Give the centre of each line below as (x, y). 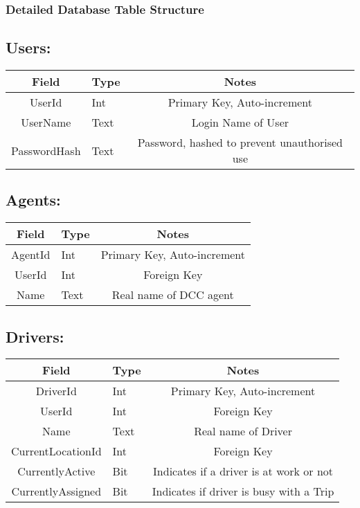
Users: (28, 47)
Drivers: (35, 336)
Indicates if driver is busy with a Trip (243, 491)
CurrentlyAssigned (56, 491)
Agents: (33, 200)
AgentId (31, 255)
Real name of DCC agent (173, 295)
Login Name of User (240, 123)
